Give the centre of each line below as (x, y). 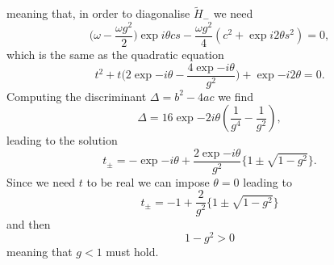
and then (29, 223)
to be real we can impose (148, 181)
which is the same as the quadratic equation (115, 54)
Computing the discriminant (77, 96)
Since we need (41, 181)
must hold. (132, 252)
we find (236, 96)
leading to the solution (62, 140)
